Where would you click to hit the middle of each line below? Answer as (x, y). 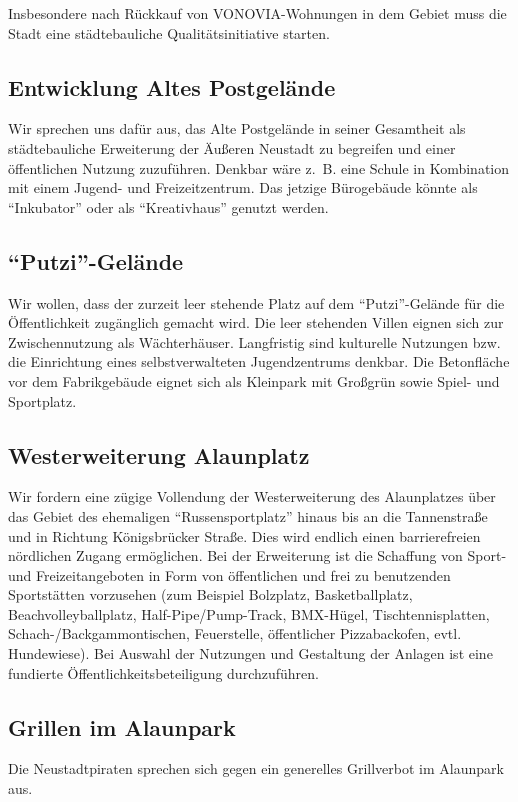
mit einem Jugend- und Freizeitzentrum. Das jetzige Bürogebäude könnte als (243, 187)
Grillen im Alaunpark (122, 726)
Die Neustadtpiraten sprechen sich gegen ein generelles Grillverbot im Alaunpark (256, 768)
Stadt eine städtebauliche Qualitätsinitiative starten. (169, 32)
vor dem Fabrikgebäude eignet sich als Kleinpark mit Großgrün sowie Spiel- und (254, 380)
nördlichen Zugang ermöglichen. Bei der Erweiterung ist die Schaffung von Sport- (257, 555)
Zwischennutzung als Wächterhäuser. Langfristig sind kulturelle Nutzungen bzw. (254, 341)
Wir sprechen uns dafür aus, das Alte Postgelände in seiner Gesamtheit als (237, 128)
